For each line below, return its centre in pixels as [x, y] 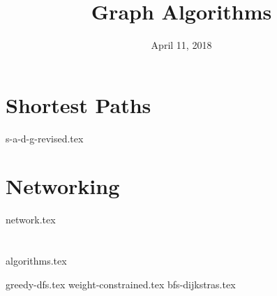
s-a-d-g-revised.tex [45, 138]
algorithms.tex [36, 261]
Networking [63, 186]
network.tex [31, 220]
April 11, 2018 [181, 45]
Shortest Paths [78, 104]
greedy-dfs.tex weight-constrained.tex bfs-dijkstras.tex [121, 284]
